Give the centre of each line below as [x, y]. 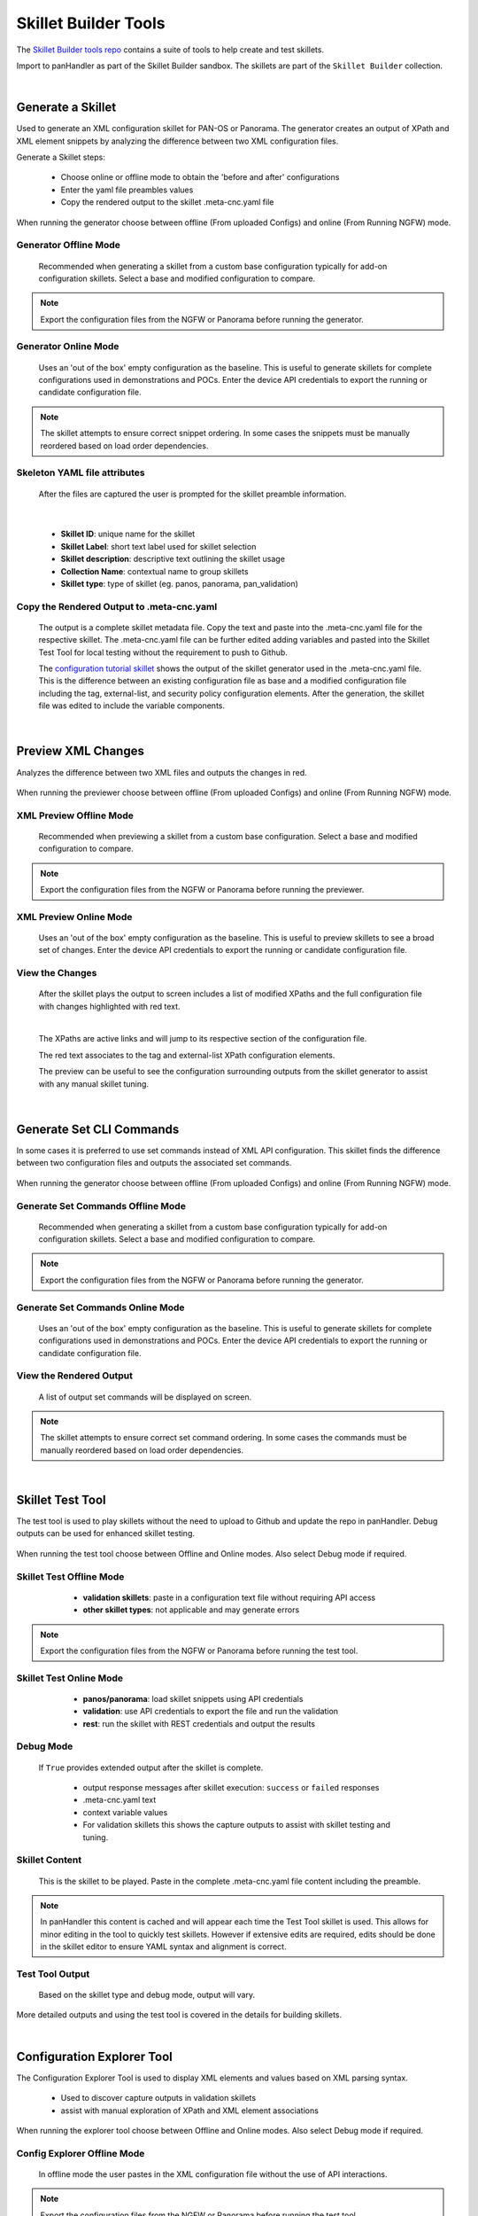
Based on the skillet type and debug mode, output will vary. [147, 1995]
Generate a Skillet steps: [61, 157]
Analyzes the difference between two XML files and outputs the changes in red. [162, 772]
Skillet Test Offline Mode [70, 1576]
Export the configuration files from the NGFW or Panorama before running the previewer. [202, 890]
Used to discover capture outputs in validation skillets [158, 2098]
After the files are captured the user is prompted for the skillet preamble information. [193, 494]
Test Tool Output [53, 1974]
